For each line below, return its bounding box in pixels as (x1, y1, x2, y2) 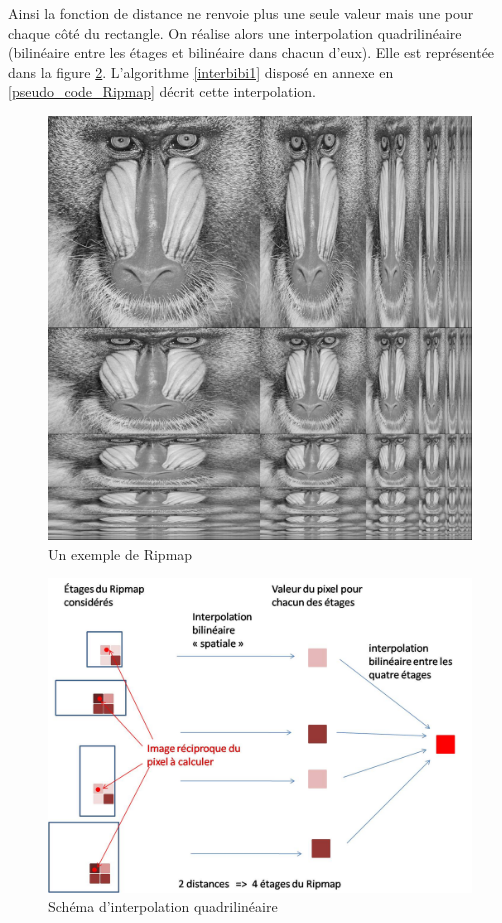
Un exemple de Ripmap (48, 543, 193, 564)
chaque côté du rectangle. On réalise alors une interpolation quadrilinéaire (8, 22, 462, 43)
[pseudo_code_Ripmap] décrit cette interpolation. (8, 81, 316, 102)
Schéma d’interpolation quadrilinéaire (48, 896, 278, 917)
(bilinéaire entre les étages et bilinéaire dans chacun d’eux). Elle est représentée (8, 42, 495, 63)
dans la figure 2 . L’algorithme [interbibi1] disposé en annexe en (8, 61, 394, 82)
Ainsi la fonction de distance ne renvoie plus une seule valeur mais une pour (8, 3, 474, 23)
